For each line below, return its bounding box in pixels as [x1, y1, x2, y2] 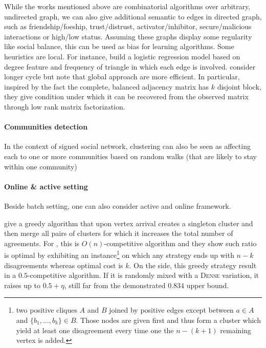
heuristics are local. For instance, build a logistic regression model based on [4, 51, 240, 61]
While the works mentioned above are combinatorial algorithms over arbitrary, [4, 1, 251, 11]
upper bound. [186, 279, 229, 290]
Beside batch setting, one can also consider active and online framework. [4, 200, 231, 211]
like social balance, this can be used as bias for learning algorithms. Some [4, 41, 234, 52]
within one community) [4, 161, 77, 171]
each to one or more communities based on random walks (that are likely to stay [4, 150, 257, 161]
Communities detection [4, 121, 88, 132]
